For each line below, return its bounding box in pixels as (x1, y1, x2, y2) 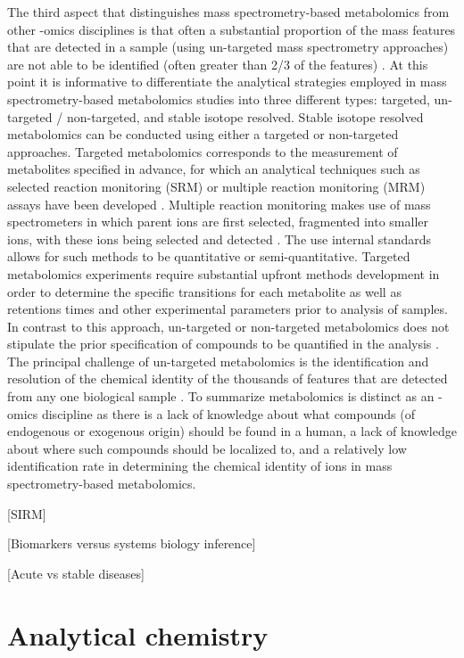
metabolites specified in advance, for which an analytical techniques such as (7, 160, 420, 178)
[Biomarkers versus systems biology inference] (7, 534, 256, 553)
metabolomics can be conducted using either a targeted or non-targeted (7, 125, 399, 144)
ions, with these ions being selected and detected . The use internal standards (7, 229, 432, 248)
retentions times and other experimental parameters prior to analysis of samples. (7, 300, 448, 318)
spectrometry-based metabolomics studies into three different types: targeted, (7, 89, 430, 108)
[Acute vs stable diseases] (7, 563, 145, 582)
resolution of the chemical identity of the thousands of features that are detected (7, 369, 448, 388)
